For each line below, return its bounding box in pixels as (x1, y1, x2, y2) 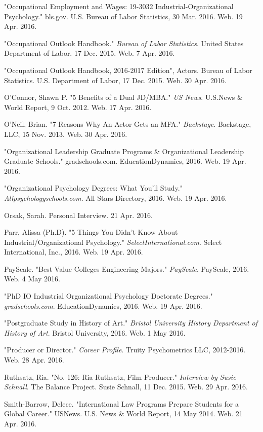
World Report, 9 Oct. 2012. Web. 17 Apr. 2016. (4, 101, 152, 112)
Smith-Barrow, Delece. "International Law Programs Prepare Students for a (4, 398, 239, 409)
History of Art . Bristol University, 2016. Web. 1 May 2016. (4, 327, 186, 338)
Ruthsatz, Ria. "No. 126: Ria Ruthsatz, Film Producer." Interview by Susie (4, 371, 236, 382)
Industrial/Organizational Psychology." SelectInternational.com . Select (4, 236, 222, 247)
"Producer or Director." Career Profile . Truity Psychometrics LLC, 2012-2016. (4, 344, 246, 355)
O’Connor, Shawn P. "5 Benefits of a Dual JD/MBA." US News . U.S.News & (4, 92, 243, 102)
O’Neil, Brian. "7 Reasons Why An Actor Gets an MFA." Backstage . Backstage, (4, 119, 251, 129)
